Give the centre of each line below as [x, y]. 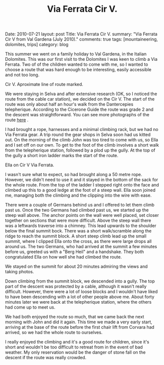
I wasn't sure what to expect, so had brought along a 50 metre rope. [74, 175]
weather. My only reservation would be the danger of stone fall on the [75, 352]
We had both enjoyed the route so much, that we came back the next [75, 317]
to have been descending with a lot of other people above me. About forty [80, 297]
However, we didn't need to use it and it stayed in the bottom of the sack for [82, 180]
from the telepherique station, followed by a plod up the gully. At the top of [80, 150]
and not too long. [22, 75]
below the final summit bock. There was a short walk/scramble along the [78, 231]
